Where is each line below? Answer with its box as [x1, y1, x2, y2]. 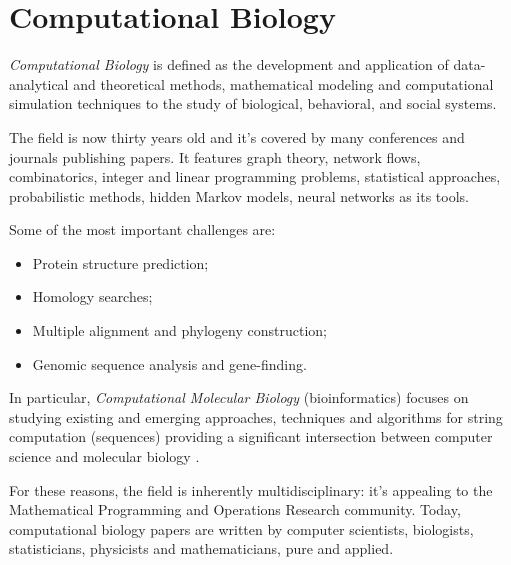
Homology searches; [32, 286, 153, 307]
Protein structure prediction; [32, 252, 209, 273]
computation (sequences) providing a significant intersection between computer [9, 426, 493, 447]
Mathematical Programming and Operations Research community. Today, [9, 499, 461, 520]
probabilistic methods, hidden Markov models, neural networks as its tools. [9, 185, 469, 206]
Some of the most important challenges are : [9, 219, 276, 240]
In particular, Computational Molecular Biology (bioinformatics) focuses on [9, 387, 469, 408]
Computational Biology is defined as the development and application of [9, 54, 449, 75]
